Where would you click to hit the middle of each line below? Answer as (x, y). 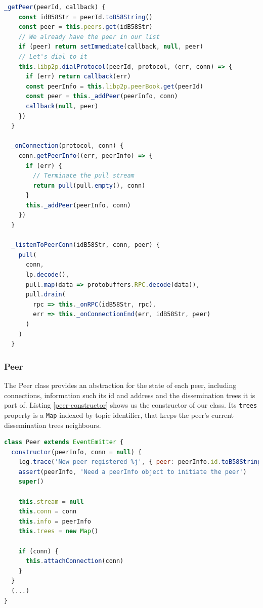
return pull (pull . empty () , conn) (89, 185)
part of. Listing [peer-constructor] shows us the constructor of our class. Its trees (131, 405)
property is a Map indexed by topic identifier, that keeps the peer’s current (119, 415)
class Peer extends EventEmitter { (64, 442)
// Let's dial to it (53, 56)
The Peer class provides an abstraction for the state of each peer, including (120, 385)
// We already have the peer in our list (89, 37)
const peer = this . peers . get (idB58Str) (85, 27)
